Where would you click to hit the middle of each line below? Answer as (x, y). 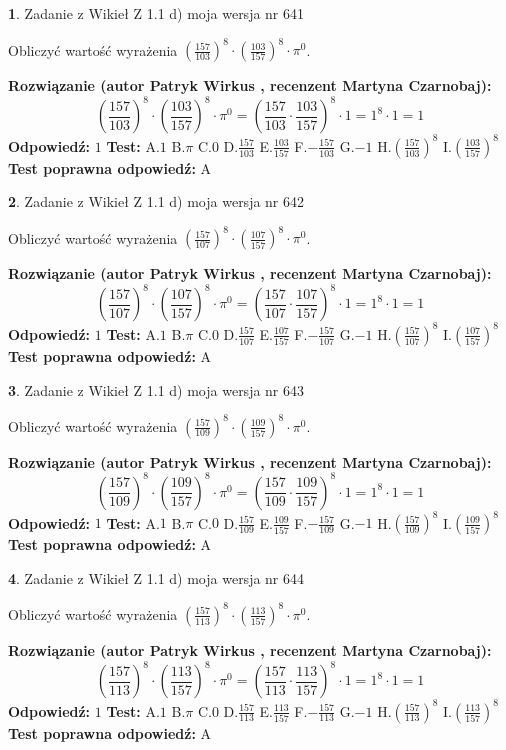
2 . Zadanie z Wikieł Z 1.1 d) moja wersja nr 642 (156, 201)
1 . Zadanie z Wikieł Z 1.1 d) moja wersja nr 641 (156, 13)
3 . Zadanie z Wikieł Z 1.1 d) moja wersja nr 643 (156, 389)
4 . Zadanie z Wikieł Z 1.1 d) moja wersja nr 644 (156, 577)
